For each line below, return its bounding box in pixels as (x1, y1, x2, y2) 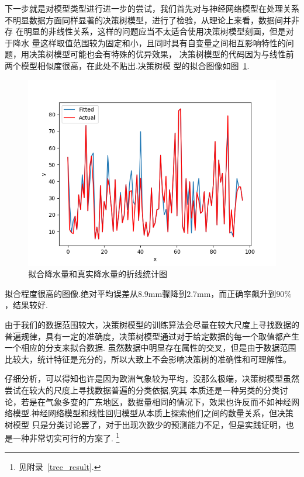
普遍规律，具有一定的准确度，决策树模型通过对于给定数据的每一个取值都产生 (5, 330, 299, 342)
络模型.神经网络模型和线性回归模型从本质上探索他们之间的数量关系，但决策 (5, 407, 293, 419)
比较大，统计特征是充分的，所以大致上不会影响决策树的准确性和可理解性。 (5, 352, 291, 365)
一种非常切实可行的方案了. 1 (12, 430, 120, 444)
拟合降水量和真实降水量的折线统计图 (28, 268, 167, 280)
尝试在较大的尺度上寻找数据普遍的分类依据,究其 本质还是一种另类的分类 (5, 383, 280, 396)
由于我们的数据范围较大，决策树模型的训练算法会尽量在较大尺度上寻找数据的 (5, 318, 299, 330)
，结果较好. (5, 299, 48, 311)
